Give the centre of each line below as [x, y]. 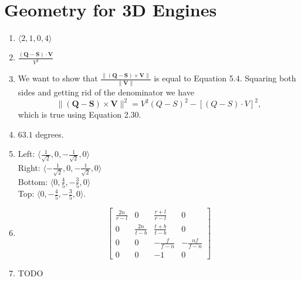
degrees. [50, 134]
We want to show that [58, 78]
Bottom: [33, 181]
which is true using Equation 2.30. [80, 114]
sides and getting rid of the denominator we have [106, 92]
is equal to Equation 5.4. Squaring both [225, 78]
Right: [29, 167]
